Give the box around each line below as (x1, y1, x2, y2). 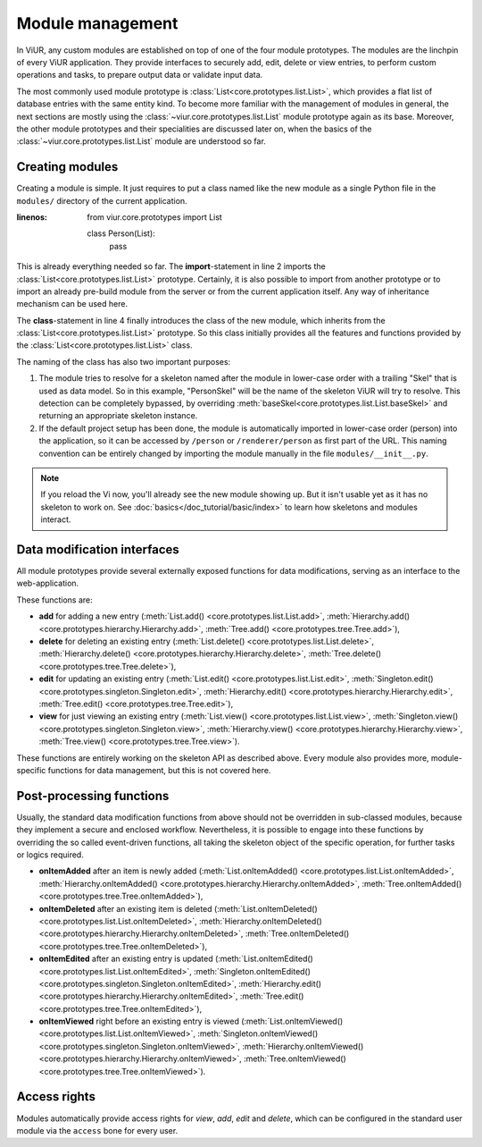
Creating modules (16, 159, 119, 174)
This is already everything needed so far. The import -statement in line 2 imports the (16, 261, 326, 272)
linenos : (16, 211, 48, 223)
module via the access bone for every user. (16, 1125, 179, 1135)
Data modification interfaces (16, 542, 180, 557)
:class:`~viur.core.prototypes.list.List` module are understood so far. (16, 136, 267, 147)
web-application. (16, 578, 79, 589)
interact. (40, 514, 71, 525)
